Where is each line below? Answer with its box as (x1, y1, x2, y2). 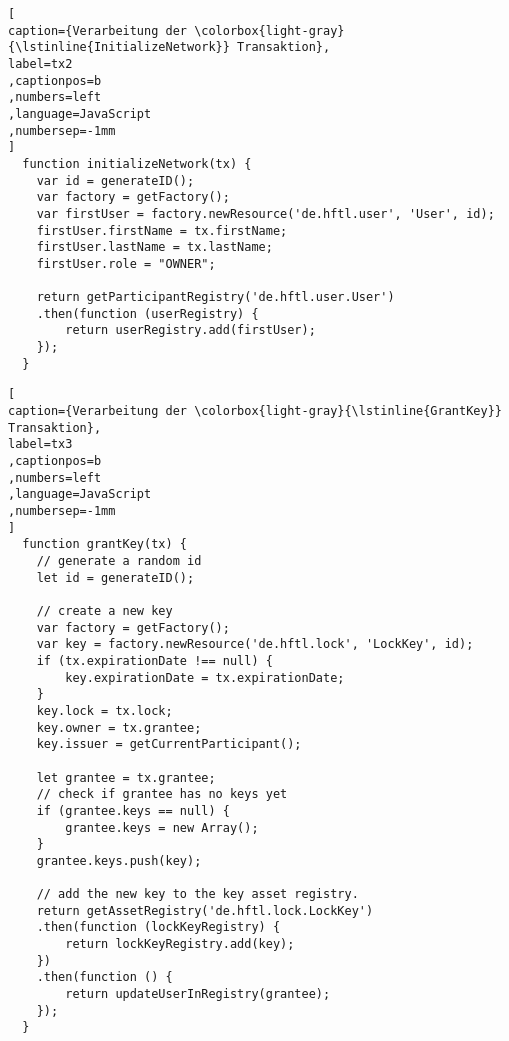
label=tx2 (8, 56, 73, 71)
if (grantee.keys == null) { (36, 803, 230, 818)
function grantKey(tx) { (22, 537, 187, 552)
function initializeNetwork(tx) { (22, 156, 252, 171)
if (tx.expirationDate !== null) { (36, 653, 273, 668)
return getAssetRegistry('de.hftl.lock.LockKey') (36, 903, 374, 918)
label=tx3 (8, 437, 73, 452)
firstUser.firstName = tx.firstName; (36, 223, 288, 238)
